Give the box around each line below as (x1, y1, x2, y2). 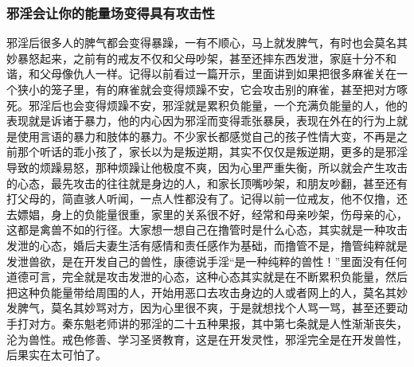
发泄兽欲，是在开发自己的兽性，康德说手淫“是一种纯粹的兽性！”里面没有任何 (6, 252, 408, 269)
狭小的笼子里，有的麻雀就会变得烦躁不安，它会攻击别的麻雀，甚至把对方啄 (17, 81, 408, 97)
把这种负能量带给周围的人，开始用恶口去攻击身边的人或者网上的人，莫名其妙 (6, 283, 408, 300)
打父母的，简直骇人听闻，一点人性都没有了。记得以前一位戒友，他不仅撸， (6, 190, 396, 207)
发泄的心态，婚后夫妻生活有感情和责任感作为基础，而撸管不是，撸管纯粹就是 (6, 236, 408, 253)
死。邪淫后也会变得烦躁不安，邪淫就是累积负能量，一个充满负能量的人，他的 (6, 96, 408, 113)
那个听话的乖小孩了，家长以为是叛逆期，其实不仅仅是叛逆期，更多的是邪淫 (17, 143, 408, 160)
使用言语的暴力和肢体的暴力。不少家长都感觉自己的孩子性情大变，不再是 (17, 127, 396, 144)
